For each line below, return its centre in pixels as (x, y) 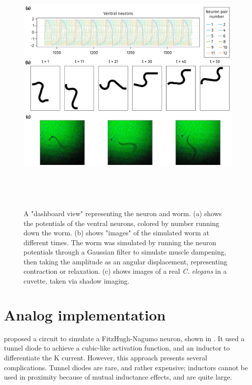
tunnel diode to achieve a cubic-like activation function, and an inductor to (117, 348)
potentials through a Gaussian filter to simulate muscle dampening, (125, 252)
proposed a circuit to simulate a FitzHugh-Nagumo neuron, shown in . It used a (124, 338)
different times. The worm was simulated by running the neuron (120, 242)
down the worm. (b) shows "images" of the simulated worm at (116, 233)
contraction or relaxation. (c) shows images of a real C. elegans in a (125, 271)
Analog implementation (85, 314)
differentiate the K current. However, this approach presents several (106, 357)
